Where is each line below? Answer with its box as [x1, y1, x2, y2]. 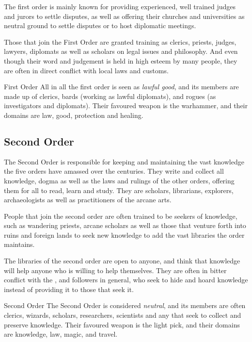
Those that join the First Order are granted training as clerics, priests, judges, [4, 36, 236, 47]
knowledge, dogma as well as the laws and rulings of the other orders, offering [4, 175, 235, 185]
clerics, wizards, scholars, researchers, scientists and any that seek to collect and [4, 310, 241, 320]
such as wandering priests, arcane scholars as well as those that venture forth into [4, 220, 246, 230]
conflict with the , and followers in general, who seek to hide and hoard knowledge [4, 275, 248, 285]
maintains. [4, 239, 35, 249]
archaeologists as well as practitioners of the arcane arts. [4, 195, 172, 205]
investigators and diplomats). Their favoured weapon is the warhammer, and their [4, 100, 248, 111]
